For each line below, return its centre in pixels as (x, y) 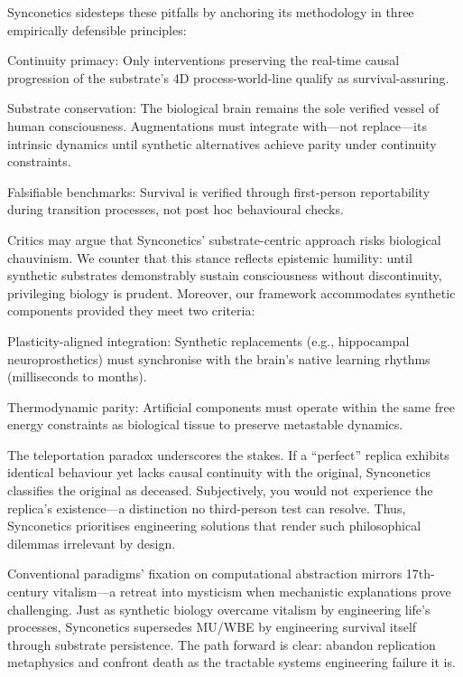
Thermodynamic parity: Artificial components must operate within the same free (231, 406)
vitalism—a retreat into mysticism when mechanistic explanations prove (252, 592)
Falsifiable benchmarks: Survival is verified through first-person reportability (219, 191)
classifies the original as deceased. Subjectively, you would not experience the (220, 490)
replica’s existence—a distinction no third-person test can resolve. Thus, (207, 508)
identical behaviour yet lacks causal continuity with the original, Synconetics (219, 472)
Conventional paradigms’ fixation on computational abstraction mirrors (205, 574)
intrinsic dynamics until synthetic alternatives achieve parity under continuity (222, 143)
